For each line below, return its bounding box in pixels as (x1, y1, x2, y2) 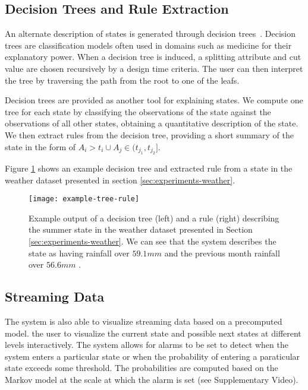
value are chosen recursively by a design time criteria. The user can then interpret (5, 62, 303, 74)
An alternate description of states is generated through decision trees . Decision (5, 27, 296, 40)
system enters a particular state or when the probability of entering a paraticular (5, 350, 300, 362)
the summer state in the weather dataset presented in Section (29, 223, 253, 236)
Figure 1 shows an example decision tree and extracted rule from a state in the (5, 161, 293, 174)
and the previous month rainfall (164, 246, 280, 259)
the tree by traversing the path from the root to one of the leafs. (5, 74, 240, 86)
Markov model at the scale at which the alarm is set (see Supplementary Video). (5, 373, 298, 385)
